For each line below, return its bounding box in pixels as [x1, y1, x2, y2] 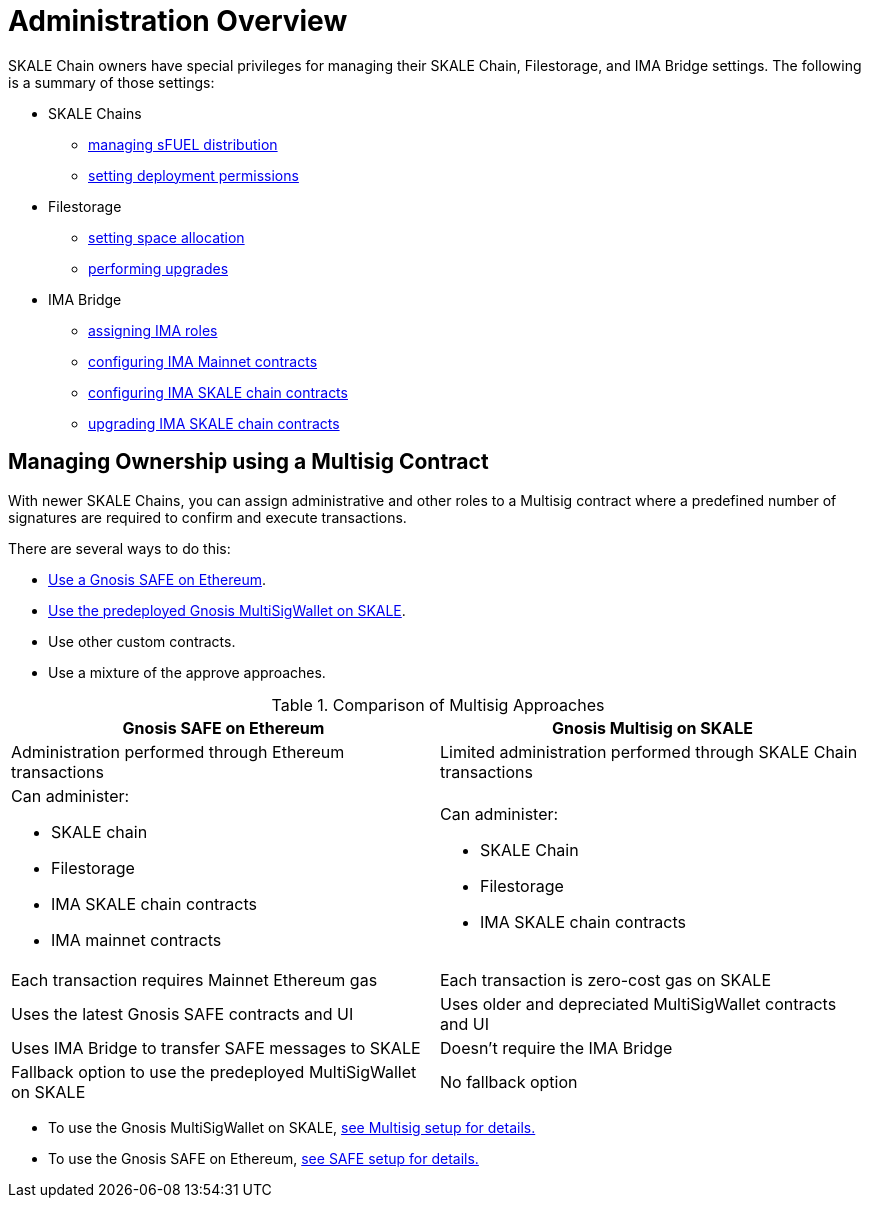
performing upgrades [88, 259, 229, 277]
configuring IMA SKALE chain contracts [88, 383, 348, 401]
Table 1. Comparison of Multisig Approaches [271, 694, 605, 715]
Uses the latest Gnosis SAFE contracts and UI [11, 1003, 354, 1024]
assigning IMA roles [88, 321, 218, 339]
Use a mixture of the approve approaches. [48, 663, 326, 681]
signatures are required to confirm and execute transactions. [8, 508, 407, 526]
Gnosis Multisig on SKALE [552, 717, 753, 738]
